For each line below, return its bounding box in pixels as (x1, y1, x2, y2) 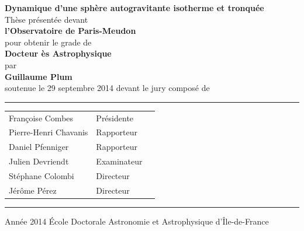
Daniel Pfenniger (9, 141, 69, 153)
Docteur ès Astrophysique (5, 47, 112, 60)
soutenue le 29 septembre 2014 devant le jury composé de (5, 82, 210, 94)
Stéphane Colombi (9, 169, 74, 181)
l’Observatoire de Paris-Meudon (5, 24, 136, 37)
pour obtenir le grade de (5, 36, 92, 48)
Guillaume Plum (5, 70, 72, 82)
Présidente (96, 111, 134, 124)
